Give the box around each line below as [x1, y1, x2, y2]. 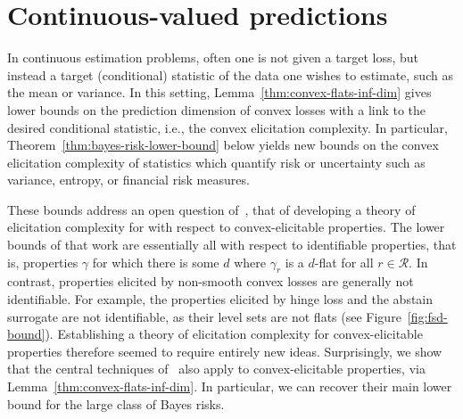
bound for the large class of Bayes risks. [7, 394, 225, 413]
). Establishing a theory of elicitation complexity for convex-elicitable [45, 325, 423, 343]
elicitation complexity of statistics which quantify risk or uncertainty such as [7, 152, 426, 171]
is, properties [7, 252, 79, 271]
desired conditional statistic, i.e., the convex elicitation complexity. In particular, [7, 118, 448, 136]
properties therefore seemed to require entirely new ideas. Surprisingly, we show [7, 341, 442, 360]
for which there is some [92, 252, 219, 271]
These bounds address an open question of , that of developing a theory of [7, 200, 416, 218]
